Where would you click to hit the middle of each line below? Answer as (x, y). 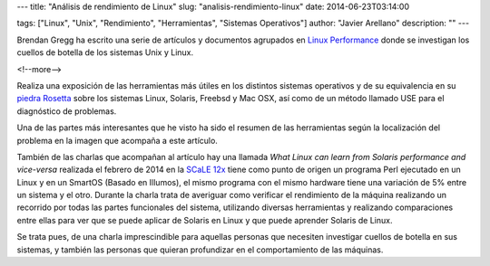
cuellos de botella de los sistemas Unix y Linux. (105, 52)
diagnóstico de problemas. (67, 111)
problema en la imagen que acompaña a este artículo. (117, 140)
